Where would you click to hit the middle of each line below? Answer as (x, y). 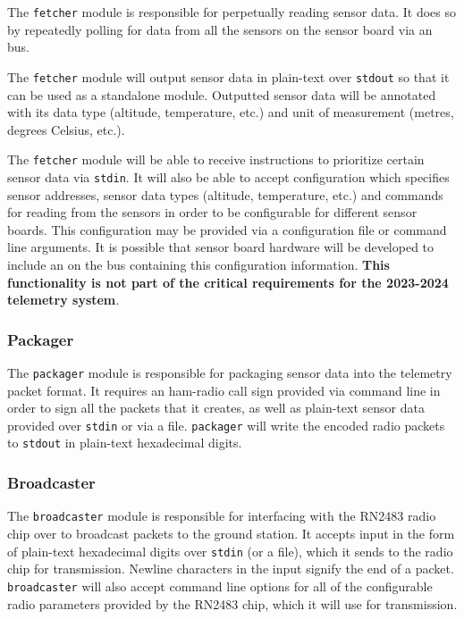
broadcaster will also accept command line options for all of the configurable (220, 586)
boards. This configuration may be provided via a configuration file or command (227, 229)
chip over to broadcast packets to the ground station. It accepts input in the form (231, 533)
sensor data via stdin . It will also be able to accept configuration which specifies (228, 176)
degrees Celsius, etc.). (66, 129)
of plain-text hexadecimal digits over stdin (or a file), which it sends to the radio (230, 551)
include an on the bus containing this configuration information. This (198, 264)
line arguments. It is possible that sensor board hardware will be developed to (221, 247)
